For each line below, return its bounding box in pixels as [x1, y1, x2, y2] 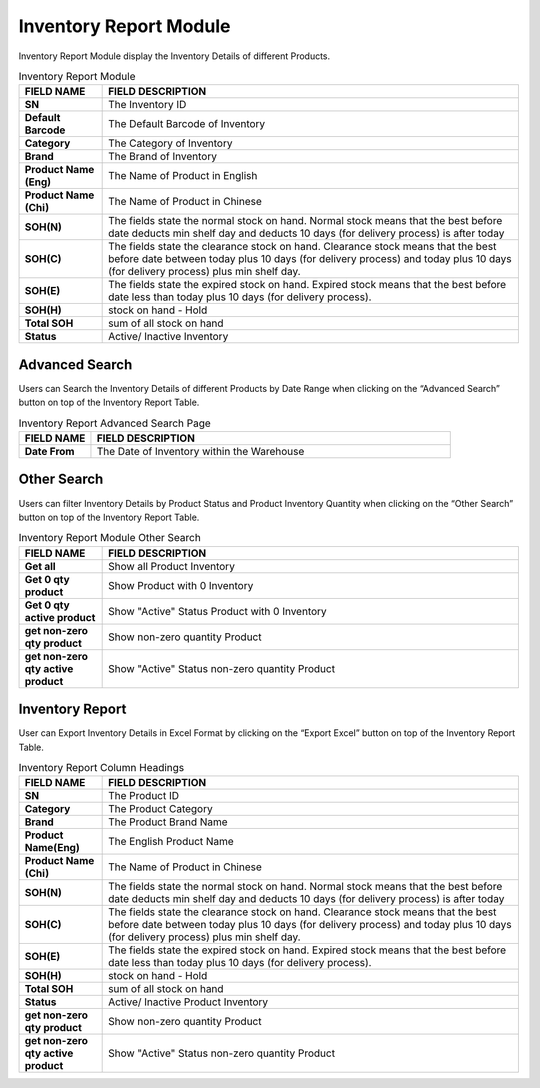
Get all [24, 559, 56, 573]
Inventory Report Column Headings [18, 761, 185, 775]
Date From [24, 444, 75, 458]
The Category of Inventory [108, 136, 233, 150]
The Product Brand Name [108, 815, 229, 829]
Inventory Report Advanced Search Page [18, 416, 212, 430]
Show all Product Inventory [108, 559, 235, 573]
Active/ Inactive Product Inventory [108, 995, 269, 1009]
